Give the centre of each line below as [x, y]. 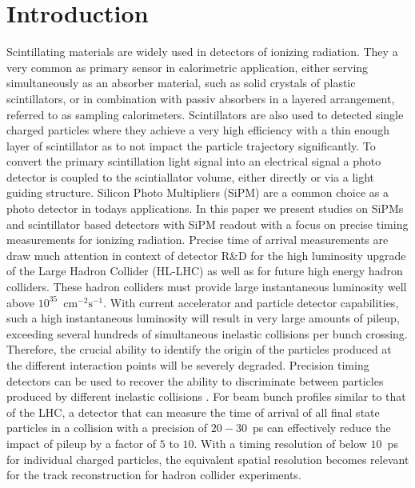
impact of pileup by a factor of [82, 443]
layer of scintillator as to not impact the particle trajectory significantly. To [191, 145]
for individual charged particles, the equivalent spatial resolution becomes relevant [208, 459]
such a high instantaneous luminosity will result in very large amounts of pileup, [203, 318]
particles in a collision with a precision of [107, 428]
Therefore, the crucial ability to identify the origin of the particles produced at [199, 349]
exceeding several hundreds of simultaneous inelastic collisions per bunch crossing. [207, 333]
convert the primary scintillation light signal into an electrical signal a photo [194, 161]
